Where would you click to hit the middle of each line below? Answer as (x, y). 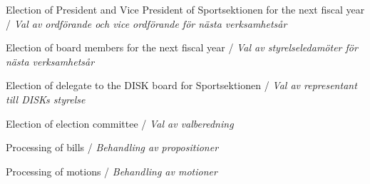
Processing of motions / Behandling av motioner (112, 171)
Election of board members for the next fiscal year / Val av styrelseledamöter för (182, 47)
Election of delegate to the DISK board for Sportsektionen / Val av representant (181, 85)
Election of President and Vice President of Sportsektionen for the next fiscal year (185, 9)
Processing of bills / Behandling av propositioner (112, 147)
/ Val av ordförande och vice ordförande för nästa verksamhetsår (147, 23)
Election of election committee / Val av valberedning (120, 123)
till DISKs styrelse (46, 99)
